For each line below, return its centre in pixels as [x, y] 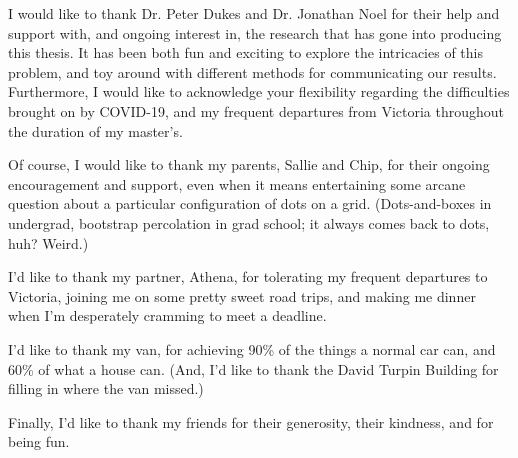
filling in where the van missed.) [106, 388]
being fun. [39, 441]
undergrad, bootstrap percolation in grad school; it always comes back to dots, [249, 222]
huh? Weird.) [48, 242]
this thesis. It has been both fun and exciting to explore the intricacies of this [245, 52]
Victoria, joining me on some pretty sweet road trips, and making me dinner [242, 295]
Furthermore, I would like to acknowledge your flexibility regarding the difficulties [259, 91]
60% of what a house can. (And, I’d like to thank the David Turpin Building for [253, 368]
